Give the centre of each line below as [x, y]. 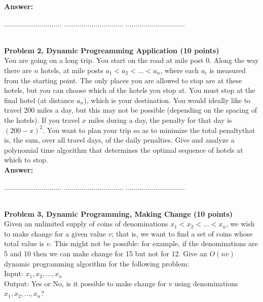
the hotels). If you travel [42, 120]
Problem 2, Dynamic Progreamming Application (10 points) [112, 50]
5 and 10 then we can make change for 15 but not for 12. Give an [106, 254]
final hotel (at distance [39, 100]
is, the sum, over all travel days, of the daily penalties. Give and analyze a [119, 140]
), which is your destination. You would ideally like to [167, 100]
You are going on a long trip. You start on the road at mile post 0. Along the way [131, 60]
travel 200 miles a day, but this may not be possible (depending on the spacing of [130, 110]
